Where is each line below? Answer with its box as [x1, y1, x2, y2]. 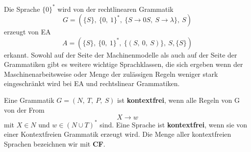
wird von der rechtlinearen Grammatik [57, 3, 174, 14]
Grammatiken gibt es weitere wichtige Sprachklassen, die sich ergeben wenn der [4, 59, 243, 69]
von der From [4, 104, 45, 115]
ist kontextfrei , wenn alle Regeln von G [117, 95, 240, 105]
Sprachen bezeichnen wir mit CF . [4, 138, 105, 149]
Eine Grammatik [4, 95, 54, 105]
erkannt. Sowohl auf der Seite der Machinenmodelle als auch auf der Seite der [4, 49, 237, 60]
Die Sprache [4, 3, 40, 14]
